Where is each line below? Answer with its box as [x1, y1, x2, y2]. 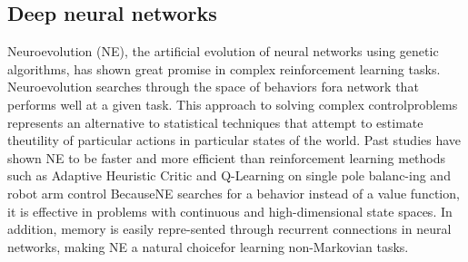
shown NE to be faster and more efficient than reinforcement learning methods [7, 148, 446, 167]
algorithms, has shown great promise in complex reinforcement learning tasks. [7, 59, 441, 78]
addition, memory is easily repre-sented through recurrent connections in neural [7, 219, 452, 238]
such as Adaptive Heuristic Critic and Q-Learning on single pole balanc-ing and [7, 166, 451, 185]
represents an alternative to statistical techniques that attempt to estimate [7, 112, 423, 131]
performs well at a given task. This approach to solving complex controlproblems [7, 94, 458, 113]
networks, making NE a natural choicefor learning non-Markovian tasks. [7, 237, 409, 256]
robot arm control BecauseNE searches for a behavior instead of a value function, [7, 183, 460, 202]
